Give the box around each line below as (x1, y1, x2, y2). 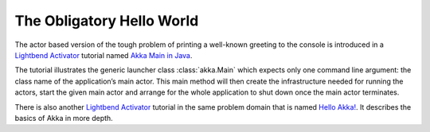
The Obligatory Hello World (14, 12, 199, 29)
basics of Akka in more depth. (14, 113, 113, 122)
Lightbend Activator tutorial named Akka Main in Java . (14, 50, 193, 60)
